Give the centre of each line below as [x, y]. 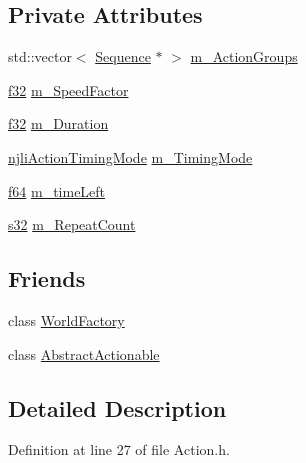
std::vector [40, 56]
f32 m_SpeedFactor [68, 89]
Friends [47, 278]
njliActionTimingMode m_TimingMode [130, 156]
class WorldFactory [66, 319]
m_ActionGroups [244, 56]
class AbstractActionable [84, 353]
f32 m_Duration [58, 123]
